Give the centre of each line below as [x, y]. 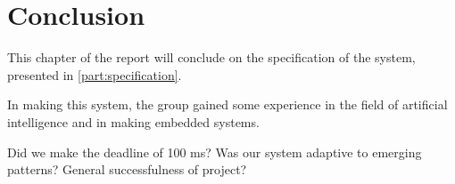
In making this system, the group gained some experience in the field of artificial [227, 104]
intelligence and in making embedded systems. [133, 121]
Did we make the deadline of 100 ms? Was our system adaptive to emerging [215, 152]
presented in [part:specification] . [95, 74]
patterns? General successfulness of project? [127, 169]
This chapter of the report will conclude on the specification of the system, [211, 57]
